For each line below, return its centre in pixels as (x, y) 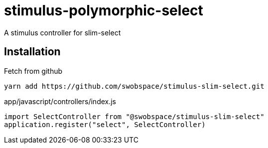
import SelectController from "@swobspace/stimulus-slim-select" (134, 116)
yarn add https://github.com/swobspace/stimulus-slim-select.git (134, 86)
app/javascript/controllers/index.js (60, 101)
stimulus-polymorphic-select (104, 10)
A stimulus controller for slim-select (63, 32)
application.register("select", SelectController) (105, 124)
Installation (32, 52)
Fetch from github (33, 71)
